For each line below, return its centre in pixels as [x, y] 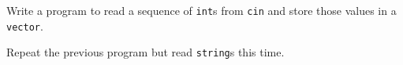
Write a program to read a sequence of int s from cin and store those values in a [201, 10]
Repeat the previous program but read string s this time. [146, 52]
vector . [25, 25]
